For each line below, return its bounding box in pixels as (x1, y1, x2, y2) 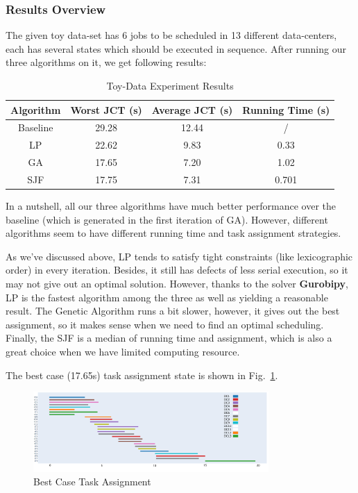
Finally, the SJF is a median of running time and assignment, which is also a (6, 331, 332, 345)
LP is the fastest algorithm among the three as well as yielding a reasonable (6, 290, 328, 304)
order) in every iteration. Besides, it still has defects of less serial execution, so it (6, 262, 348, 277)
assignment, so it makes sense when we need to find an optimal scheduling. (6, 317, 324, 331)
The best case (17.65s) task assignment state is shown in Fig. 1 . (6, 367, 278, 382)
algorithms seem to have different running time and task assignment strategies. (6, 226, 341, 240)
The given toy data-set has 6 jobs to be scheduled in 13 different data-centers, (6, 28, 337, 42)
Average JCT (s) (151, 102, 233, 117)
